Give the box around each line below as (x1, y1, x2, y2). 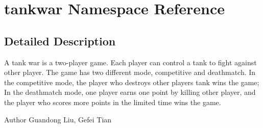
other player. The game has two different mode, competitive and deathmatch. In (4, 67, 256, 78)
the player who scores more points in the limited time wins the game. (4, 96, 221, 107)
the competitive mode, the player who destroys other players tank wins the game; (4, 76, 259, 87)
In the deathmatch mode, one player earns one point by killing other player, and (4, 87, 256, 97)
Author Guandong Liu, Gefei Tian (4, 114, 112, 124)
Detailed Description (4, 33, 116, 48)
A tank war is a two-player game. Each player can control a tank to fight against (4, 57, 257, 67)
